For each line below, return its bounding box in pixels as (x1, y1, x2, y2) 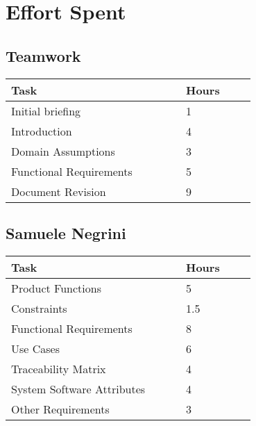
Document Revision (11, 183, 106, 199)
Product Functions (11, 279, 101, 296)
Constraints (11, 300, 67, 316)
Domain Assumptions (11, 142, 115, 159)
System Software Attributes (11, 380, 146, 397)
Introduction (11, 122, 72, 139)
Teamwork (6, 44, 81, 66)
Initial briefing (11, 102, 81, 119)
